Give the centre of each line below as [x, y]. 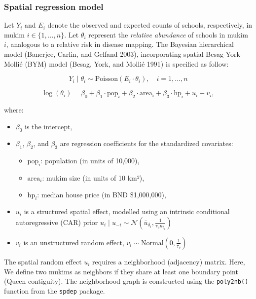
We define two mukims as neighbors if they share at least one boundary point [121, 271]
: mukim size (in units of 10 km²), [93, 177]
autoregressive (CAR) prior [57, 222]
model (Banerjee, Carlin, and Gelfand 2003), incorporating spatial [104, 54]
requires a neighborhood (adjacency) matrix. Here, [169, 261]
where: [14, 109]
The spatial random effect [43, 261]
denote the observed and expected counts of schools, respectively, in [150, 25]
